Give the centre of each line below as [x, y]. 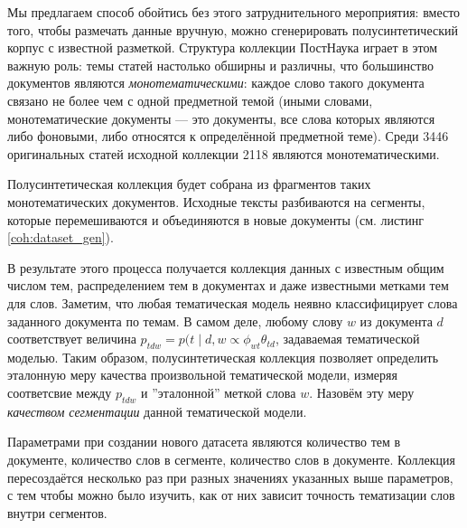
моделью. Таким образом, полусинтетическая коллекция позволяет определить [223, 357]
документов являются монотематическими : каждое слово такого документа [216, 83]
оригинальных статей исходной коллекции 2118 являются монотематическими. [224, 153]
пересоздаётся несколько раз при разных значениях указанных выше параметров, [230, 477]
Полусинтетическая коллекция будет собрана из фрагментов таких [189, 184]
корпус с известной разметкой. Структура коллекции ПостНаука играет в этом [223, 47]
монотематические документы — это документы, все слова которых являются [221, 118]
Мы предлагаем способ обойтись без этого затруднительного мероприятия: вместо [234, 12]
